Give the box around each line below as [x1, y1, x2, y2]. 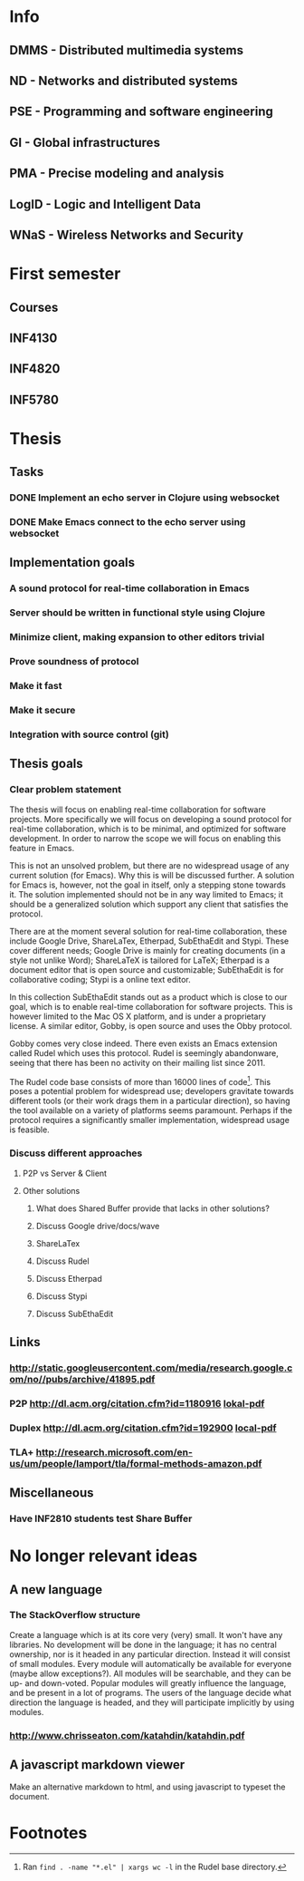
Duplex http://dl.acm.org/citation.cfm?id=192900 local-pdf [9, 1421, 278, 1434]
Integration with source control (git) [9, 728, 169, 741]
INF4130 [9, 330, 58, 345]
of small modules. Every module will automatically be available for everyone [9, 1658, 292, 1669]
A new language [9, 1582, 103, 1597]
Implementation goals [9, 555, 136, 570]
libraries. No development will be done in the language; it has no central [9, 1639, 278, 1650]
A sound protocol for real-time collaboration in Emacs [9, 582, 251, 595]
